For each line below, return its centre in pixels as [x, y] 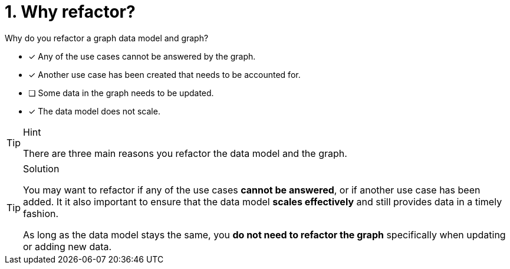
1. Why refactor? [70, 12]
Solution [41, 168]
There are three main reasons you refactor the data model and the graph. [185, 153]
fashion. [41, 213]
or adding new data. [68, 246]
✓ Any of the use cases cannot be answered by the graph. [142, 56]
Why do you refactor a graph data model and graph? [107, 38]
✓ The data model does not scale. [94, 111]
